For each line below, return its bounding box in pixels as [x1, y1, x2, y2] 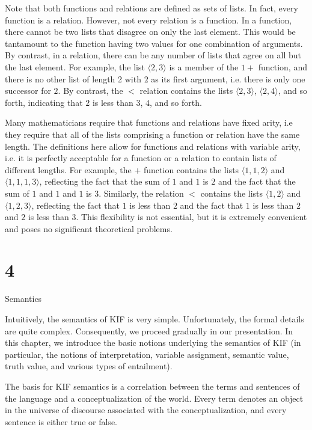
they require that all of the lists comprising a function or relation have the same [5, 127, 300, 140]
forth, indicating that [5, 96, 83, 108]
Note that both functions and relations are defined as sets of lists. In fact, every [5, 2, 298, 14]
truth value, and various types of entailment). [5, 360, 173, 372]
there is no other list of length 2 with [5, 72, 141, 85]
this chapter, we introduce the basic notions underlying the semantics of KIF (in [5, 336, 301, 349]
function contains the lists [143, 163, 239, 176]
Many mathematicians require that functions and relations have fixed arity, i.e [5, 116, 293, 129]
